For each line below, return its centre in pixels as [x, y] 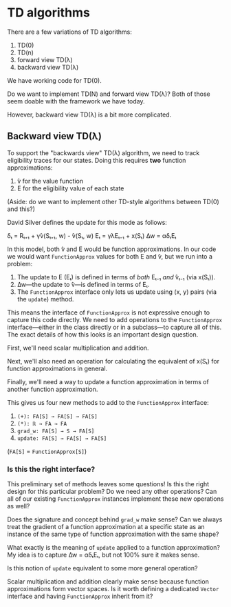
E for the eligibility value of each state [70, 188]
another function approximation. [53, 389]
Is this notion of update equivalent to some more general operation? [102, 568]
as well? [19, 506]
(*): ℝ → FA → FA [42, 424]
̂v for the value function [50, 181]
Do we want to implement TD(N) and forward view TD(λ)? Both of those [109, 94]
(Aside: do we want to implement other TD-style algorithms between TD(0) [113, 201]
